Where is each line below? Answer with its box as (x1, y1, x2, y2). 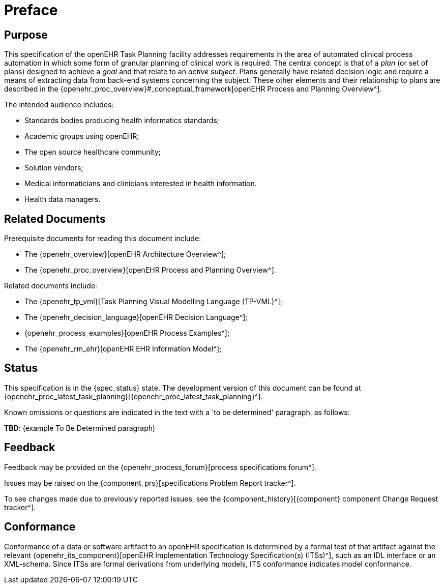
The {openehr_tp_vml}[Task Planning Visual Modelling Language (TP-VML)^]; (24, 297, 283, 306)
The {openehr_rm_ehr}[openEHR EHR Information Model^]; (24, 344, 222, 354)
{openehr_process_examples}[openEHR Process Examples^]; (24, 329, 230, 338)
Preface (4, 2, 58, 19)
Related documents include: (4, 281, 98, 290)
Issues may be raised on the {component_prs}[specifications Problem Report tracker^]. (4, 478, 296, 487)
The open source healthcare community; (24, 148, 161, 157)
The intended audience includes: (4, 100, 114, 109)
